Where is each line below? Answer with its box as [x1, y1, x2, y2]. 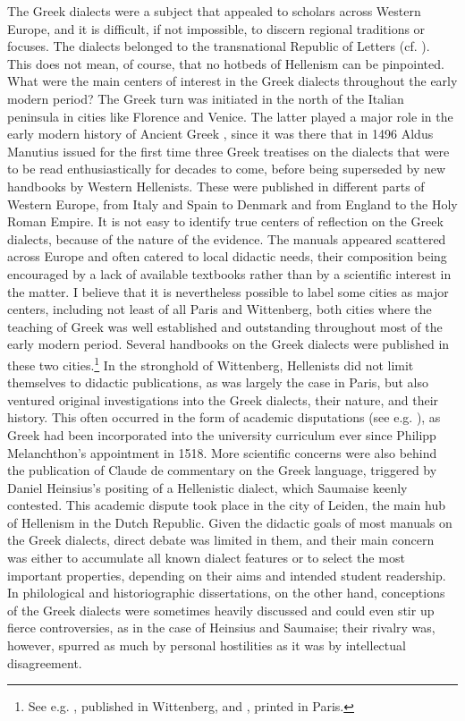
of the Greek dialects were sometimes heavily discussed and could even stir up [7, 600, 435, 619]
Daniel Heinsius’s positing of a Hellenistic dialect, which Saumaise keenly [7, 478, 408, 496]
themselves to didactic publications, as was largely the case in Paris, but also [7, 373, 429, 392]
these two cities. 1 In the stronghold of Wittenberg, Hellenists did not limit [7, 352, 414, 374]
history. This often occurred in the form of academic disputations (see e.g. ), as [7, 408, 441, 427]
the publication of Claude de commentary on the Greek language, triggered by [7, 461, 437, 479]
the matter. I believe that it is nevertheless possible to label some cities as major [7, 282, 449, 301]
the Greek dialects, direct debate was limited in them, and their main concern [7, 530, 435, 549]
